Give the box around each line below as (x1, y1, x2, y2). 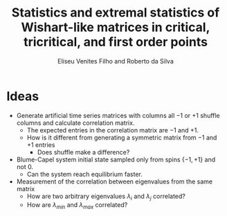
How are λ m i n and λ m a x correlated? (26, 201, 128, 211)
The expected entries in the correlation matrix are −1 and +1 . (26, 126, 199, 134)
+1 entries (26, 140, 55, 149)
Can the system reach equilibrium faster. (26, 170, 143, 178)
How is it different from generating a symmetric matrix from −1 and (26, 133, 217, 141)
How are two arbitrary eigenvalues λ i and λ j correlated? (26, 192, 186, 202)
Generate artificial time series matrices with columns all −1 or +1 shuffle (16, 111, 221, 119)
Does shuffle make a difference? (37, 148, 130, 156)
